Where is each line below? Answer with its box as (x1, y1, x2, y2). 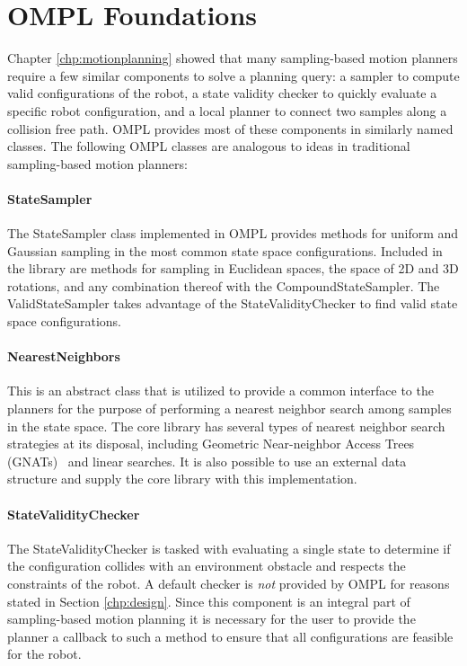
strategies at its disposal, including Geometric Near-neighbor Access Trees (7, 434, 415, 453)
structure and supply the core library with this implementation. (7, 469, 357, 488)
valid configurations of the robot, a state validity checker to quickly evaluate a (7, 84, 437, 102)
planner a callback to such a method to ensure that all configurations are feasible (7, 626, 454, 645)
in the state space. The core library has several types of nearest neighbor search (7, 416, 445, 435)
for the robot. (7, 644, 82, 663)
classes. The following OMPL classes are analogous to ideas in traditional (7, 137, 410, 155)
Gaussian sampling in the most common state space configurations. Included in (7, 241, 443, 260)
